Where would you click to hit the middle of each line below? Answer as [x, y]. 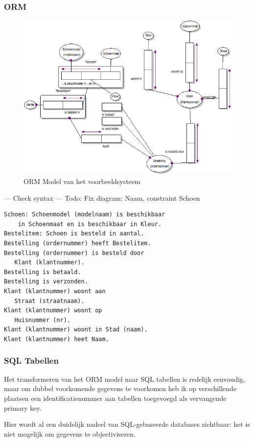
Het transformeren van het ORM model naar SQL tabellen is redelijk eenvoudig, [125, 379]
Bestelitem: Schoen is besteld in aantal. [74, 234]
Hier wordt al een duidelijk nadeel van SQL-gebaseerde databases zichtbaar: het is [127, 424]
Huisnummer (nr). [43, 320]
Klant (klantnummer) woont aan [55, 291]
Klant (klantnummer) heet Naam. [57, 339]
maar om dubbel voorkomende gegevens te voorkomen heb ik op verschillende [120, 388]
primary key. [23, 407]
